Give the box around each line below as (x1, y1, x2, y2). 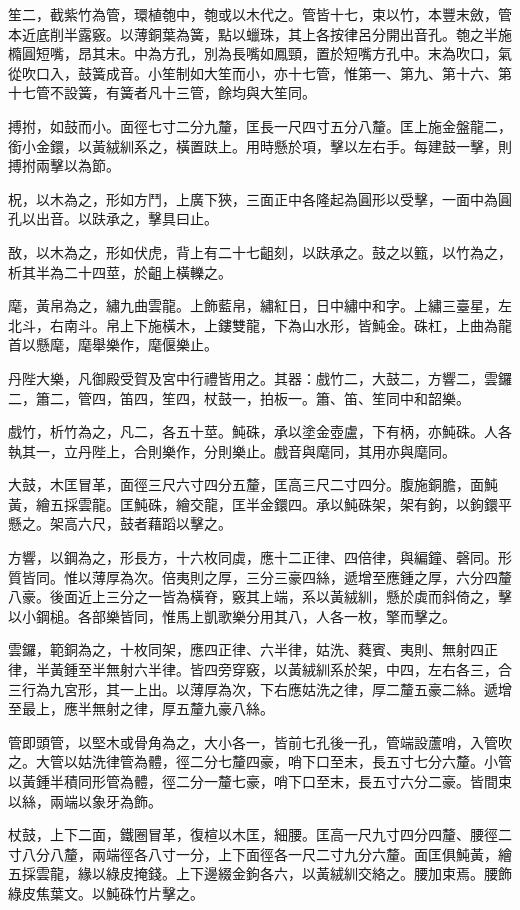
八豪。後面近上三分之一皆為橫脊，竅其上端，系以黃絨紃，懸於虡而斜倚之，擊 (8, 586, 512, 607)
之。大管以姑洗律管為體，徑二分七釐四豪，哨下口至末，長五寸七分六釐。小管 (8, 751, 512, 772)
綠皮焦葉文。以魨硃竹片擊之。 (8, 882, 204, 903)
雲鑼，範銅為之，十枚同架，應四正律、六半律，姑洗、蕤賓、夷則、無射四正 (8, 639, 498, 660)
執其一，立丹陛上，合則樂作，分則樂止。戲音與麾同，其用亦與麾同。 (8, 440, 456, 461)
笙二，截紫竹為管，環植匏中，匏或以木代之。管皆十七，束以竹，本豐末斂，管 (8, 4, 512, 24)
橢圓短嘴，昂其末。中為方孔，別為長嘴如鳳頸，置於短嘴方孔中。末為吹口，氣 (8, 43, 512, 64)
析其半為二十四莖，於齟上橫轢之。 (8, 261, 232, 282)
